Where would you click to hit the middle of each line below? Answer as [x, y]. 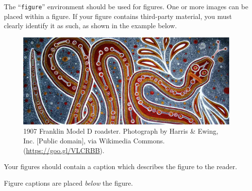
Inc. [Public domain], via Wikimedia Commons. [94, 141]
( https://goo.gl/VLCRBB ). [64, 150]
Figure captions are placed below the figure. [68, 182]
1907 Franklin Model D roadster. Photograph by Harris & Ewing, [121, 131]
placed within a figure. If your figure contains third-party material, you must [118, 16]
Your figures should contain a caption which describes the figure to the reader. [121, 166]
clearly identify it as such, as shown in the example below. [91, 26]
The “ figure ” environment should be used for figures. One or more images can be [126, 6]
